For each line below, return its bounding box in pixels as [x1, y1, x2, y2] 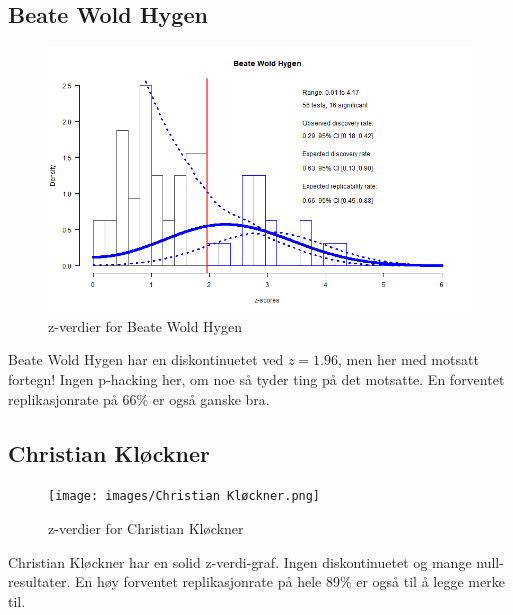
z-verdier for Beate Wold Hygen [48, 315, 242, 336]
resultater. [8, 571, 71, 592]
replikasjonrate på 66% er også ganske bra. [8, 388, 270, 409]
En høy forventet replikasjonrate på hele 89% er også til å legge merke [75, 571, 505, 592]
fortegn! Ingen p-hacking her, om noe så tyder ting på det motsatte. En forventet [8, 368, 505, 389]
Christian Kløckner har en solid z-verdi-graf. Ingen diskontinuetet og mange [8, 551, 472, 572]
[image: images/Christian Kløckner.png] [48, 489, 321, 504]
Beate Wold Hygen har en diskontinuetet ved [8, 349, 284, 370]
